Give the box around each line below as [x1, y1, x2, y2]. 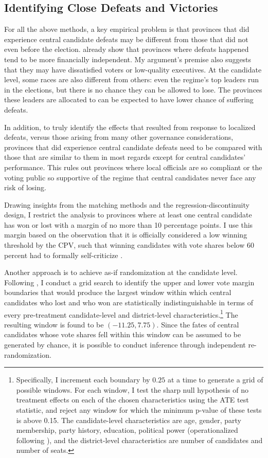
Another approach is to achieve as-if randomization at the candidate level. [4, 267, 238, 278]
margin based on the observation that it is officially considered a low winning [4, 229, 247, 240]
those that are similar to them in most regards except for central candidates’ [4, 152, 246, 162]
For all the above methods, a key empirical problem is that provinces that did [4, 24, 249, 34]
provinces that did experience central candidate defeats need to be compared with [4, 141, 262, 152]
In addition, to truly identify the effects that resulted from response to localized [4, 121, 256, 132]
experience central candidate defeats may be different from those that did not [4, 33, 248, 44]
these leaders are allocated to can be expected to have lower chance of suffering [4, 94, 254, 105]
